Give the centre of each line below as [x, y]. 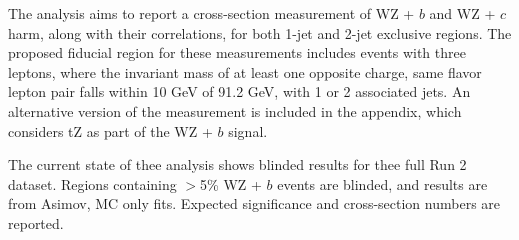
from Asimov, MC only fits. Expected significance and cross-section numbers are [254, 203]
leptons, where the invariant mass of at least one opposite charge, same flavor [245, 71]
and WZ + [462, 13]
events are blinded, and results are [382, 183]
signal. [248, 130]
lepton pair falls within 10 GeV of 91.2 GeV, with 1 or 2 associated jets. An [239, 91]
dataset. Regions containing [92, 183]
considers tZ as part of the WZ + [110, 130]
